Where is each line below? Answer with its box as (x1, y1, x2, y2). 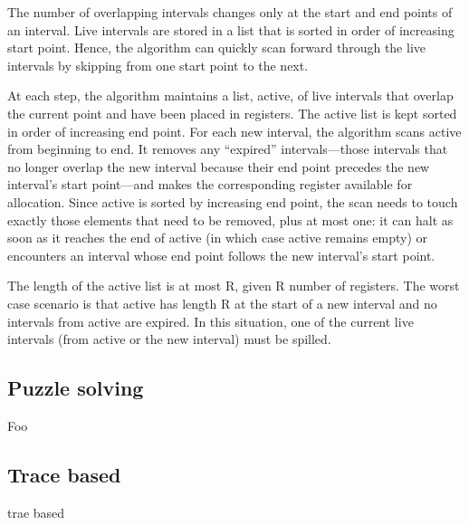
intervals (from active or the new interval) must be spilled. (7, 329, 331, 348)
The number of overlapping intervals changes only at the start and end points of (7, 3, 453, 21)
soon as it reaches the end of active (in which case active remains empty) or (7, 228, 427, 247)
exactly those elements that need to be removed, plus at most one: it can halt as (7, 210, 454, 229)
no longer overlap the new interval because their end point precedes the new (7, 157, 430, 176)
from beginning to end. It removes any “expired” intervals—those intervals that (7, 139, 448, 158)
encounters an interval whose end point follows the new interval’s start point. (7, 245, 435, 264)
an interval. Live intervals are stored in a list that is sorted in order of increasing (7, 20, 455, 39)
